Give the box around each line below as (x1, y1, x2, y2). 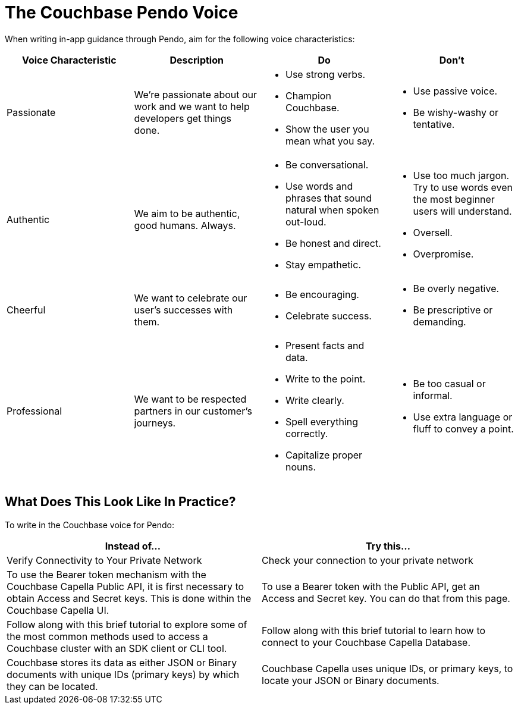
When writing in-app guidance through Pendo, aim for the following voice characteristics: (5, 33, 355, 44)
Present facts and (285, 339, 365, 352)
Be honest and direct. (285, 237, 381, 249)
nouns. (285, 460, 316, 473)
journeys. (134, 416, 176, 429)
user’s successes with (134, 303, 233, 316)
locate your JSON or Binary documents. (262, 674, 439, 686)
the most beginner (413, 193, 495, 205)
